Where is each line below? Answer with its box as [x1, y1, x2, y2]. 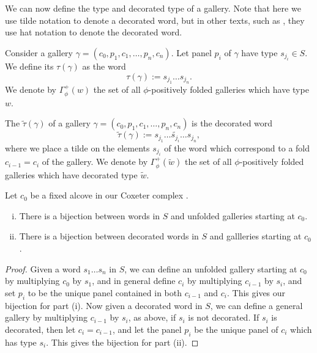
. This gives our [227, 286, 286, 299]
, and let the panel [112, 322, 182, 335]
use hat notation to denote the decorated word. [5, 26, 182, 38]
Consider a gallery [5, 46, 73, 59]
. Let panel [171, 46, 212, 59]
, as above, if [128, 311, 176, 324]
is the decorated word [192, 117, 273, 129]
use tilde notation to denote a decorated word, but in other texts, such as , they [5, 13, 305, 26]
